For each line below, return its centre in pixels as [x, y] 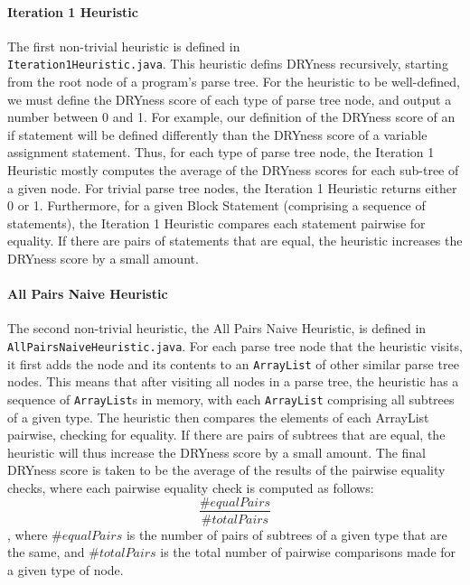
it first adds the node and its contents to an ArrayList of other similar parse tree [233, 363]
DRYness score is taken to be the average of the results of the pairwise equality [226, 470]
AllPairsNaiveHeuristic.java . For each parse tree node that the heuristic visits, [235, 345]
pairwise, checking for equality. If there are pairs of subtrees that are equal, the [226, 435]
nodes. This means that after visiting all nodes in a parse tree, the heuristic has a [233, 381]
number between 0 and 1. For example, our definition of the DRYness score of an [231, 117]
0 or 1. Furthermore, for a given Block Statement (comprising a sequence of [216, 205]
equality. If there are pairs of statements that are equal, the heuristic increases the [235, 241]
